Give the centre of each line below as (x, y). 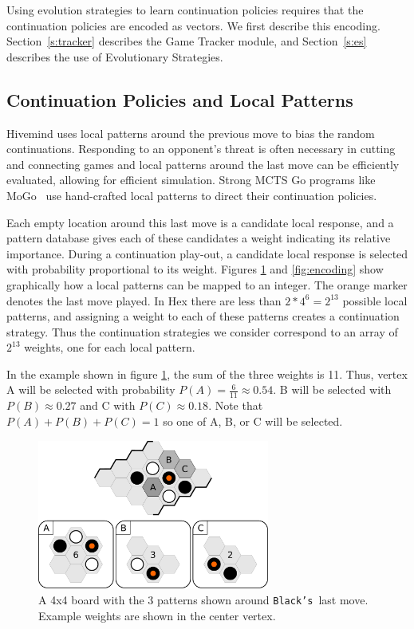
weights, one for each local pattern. (110, 347)
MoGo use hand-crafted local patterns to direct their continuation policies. (192, 195)
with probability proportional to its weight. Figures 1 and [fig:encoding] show (195, 269)
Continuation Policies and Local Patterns (180, 99)
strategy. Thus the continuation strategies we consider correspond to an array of (202, 331)
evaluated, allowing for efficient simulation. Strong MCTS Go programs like (191, 180)
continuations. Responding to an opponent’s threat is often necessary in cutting (201, 149)
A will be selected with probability (91, 389)
